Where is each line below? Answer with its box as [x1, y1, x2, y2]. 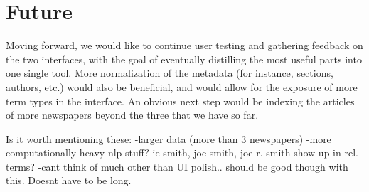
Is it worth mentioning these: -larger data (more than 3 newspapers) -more [6, 131, 331, 146]
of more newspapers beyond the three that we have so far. [6, 107, 259, 122]
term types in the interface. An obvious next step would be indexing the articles [6, 93, 355, 108]
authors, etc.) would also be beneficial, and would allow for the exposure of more [6, 79, 358, 94]
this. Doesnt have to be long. [6, 173, 132, 188]
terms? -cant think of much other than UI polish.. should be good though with [6, 159, 348, 174]
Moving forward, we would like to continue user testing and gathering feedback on [6, 38, 363, 53]
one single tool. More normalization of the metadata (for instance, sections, [6, 65, 333, 80]
